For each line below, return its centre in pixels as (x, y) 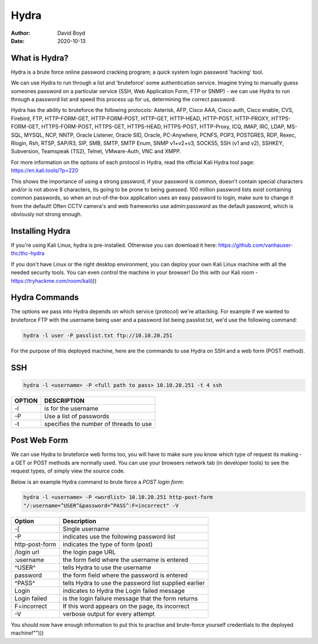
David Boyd (71, 33)
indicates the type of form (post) (108, 544)
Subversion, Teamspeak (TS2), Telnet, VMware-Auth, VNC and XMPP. (96, 151)
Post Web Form (39, 440)
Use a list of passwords (77, 416)
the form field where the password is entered (125, 575)
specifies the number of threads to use (98, 424)
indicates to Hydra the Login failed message (124, 590)
